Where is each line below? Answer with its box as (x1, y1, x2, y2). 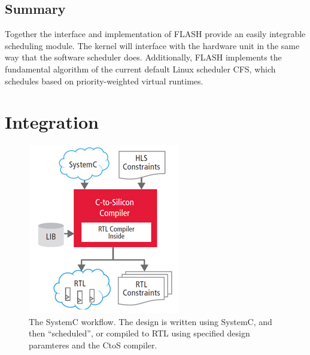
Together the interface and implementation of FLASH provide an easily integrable (5, 28, 306, 40)
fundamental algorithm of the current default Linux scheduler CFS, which (5, 62, 276, 75)
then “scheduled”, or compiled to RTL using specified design (29, 327, 250, 339)
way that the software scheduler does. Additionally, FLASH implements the (5, 51, 282, 63)
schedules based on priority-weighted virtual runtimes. (5, 74, 203, 87)
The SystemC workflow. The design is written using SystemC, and (29, 315, 272, 327)
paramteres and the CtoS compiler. (29, 339, 157, 351)
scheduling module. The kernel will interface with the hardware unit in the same (5, 39, 300, 51)
